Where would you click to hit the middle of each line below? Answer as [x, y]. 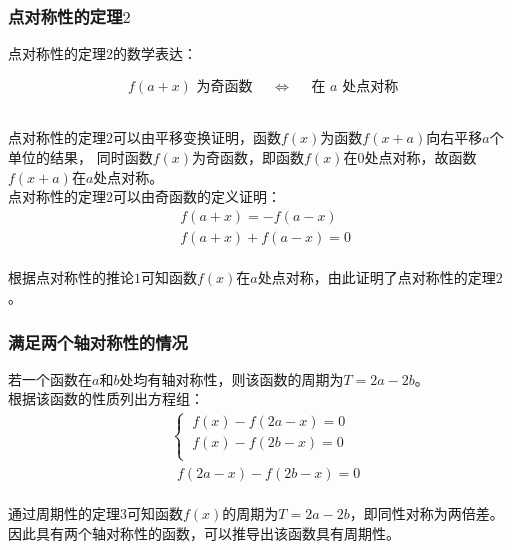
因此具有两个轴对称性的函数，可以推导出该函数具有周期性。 [204, 532]
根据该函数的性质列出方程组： [106, 398]
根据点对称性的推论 [71, 277]
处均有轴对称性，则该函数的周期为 [231, 378]
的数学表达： [155, 53]
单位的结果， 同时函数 [80, 157]
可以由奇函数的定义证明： [197, 196]
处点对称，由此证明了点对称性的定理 [376, 277]
